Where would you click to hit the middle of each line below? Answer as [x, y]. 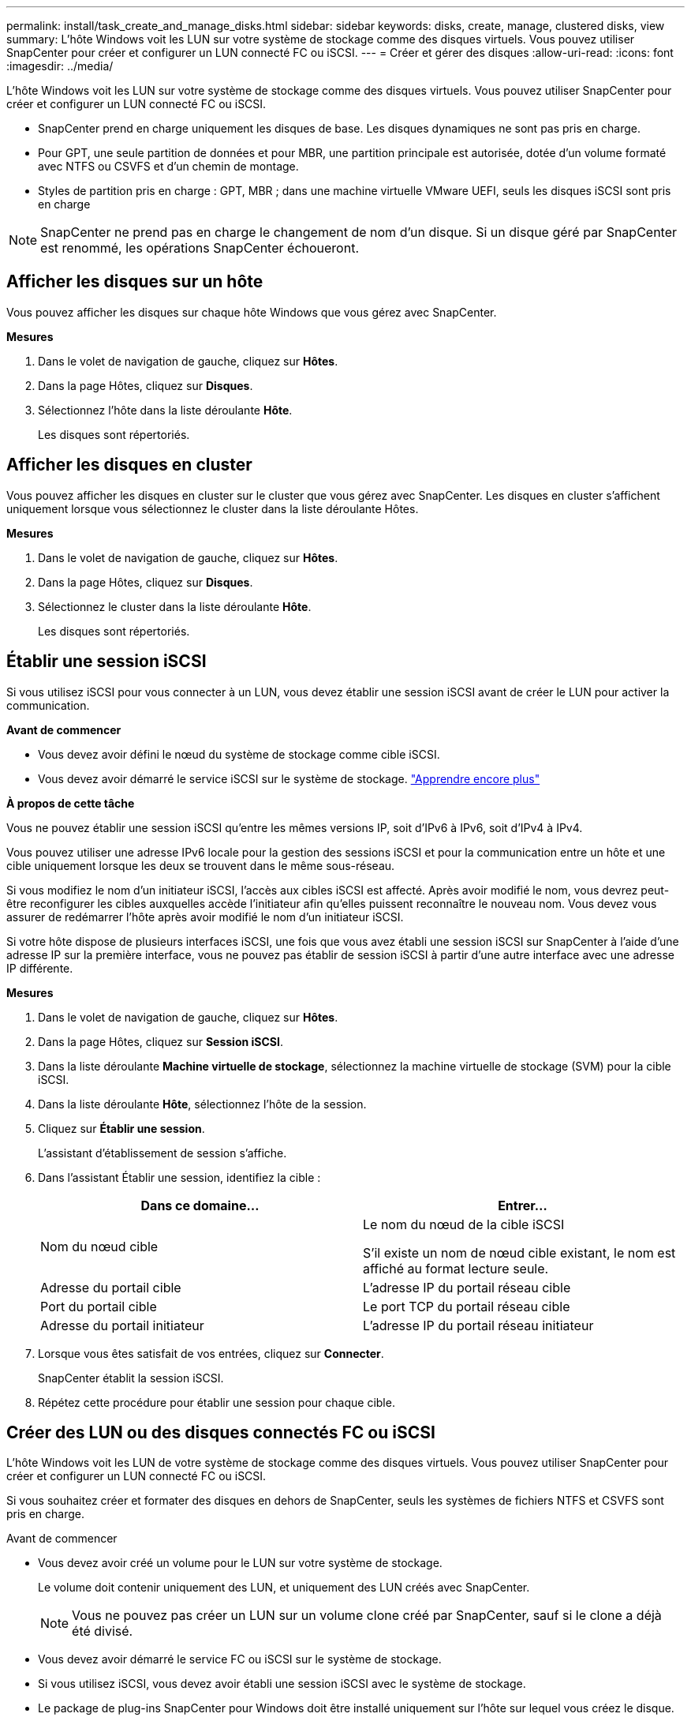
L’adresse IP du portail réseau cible [467, 1287]
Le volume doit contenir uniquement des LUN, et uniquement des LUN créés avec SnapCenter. [284, 1588]
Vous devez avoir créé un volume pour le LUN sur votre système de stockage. [240, 1563]
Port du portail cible [99, 1306]
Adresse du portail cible [111, 1287]
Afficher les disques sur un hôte [135, 282]
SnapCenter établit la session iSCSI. [131, 1378]
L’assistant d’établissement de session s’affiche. [162, 1153]
